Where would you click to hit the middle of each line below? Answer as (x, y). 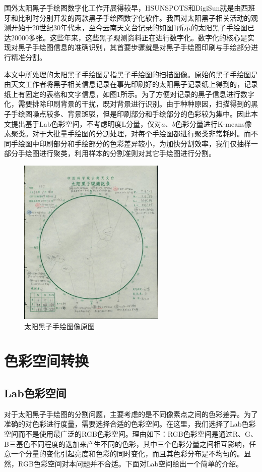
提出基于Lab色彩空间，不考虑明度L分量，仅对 (86, 123)
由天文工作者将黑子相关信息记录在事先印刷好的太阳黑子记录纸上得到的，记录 (131, 84)
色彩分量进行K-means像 (213, 123)
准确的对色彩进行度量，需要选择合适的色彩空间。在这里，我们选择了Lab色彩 (130, 424)
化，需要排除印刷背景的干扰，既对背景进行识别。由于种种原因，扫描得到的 (127, 104)
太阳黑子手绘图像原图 (59, 326)
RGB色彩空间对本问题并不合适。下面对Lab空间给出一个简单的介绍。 (130, 463)
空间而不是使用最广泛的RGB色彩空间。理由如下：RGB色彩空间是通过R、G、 (131, 433)
